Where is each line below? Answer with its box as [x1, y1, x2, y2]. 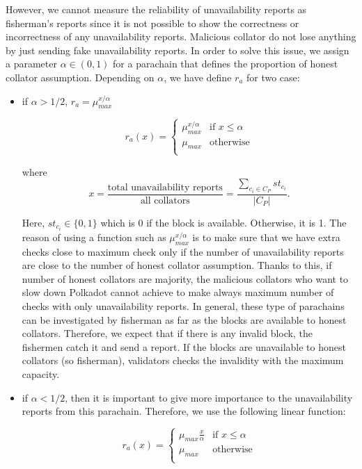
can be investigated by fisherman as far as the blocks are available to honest [22, 312, 347, 327]
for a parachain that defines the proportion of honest [113, 56, 338, 71]
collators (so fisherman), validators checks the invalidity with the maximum [22, 353, 344, 368]
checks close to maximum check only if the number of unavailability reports [22, 244, 344, 258]
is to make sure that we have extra [192, 229, 340, 244]
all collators [140, 195, 190, 206]
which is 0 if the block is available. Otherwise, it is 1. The [100, 215, 347, 229]
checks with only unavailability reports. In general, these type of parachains [22, 298, 345, 313]
